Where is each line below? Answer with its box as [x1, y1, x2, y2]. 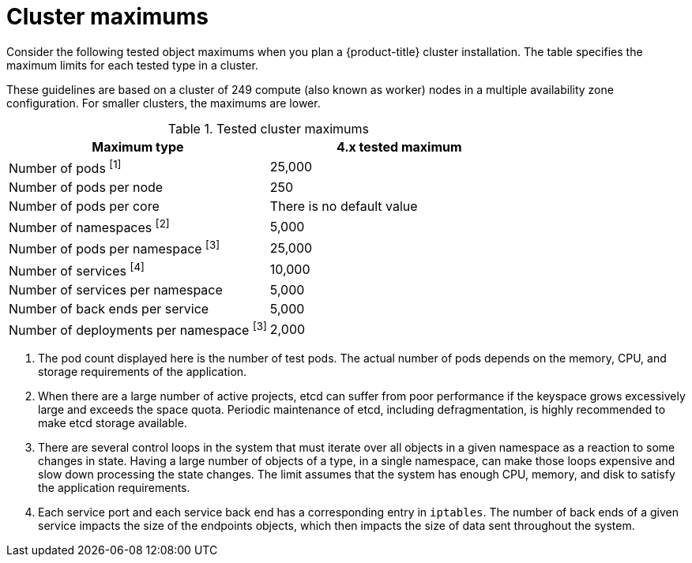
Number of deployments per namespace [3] [9, 320, 267, 339]
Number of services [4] [9, 260, 145, 280]
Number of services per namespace [9, 282, 223, 298]
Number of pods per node [9, 179, 164, 196]
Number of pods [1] [9, 157, 122, 177]
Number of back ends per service [9, 301, 209, 317]
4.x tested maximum [336, 138, 462, 155]
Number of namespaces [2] [9, 217, 170, 236]
